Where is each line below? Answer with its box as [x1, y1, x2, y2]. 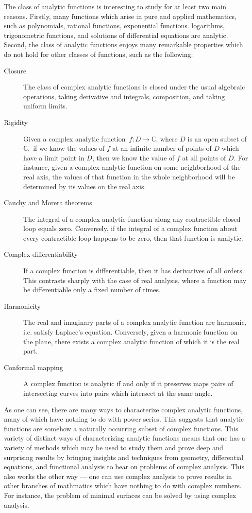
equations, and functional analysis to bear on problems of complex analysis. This [4, 461, 244, 472]
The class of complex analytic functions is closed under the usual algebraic [23, 82, 245, 92]
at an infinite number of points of [112, 143, 212, 153]
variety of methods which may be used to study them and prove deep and [4, 442, 223, 452]
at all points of [182, 152, 226, 162]
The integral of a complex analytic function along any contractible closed [23, 213, 241, 224]
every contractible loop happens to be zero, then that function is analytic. [23, 232, 243, 243]
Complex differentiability [4, 249, 78, 259]
